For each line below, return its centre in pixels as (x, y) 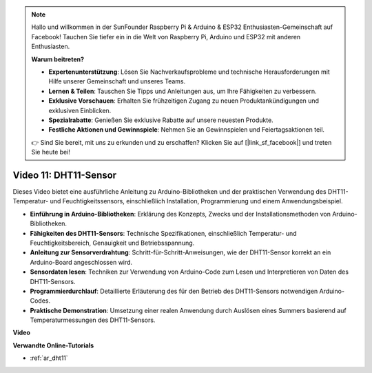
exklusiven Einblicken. (80, 110)
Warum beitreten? (58, 59)
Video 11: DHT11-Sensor (65, 175)
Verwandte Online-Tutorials (53, 345)
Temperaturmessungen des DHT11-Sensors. (93, 320)
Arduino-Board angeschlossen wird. (81, 262)
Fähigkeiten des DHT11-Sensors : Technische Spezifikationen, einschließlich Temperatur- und (163, 233)
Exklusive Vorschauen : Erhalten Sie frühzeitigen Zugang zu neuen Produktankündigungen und (184, 101)
